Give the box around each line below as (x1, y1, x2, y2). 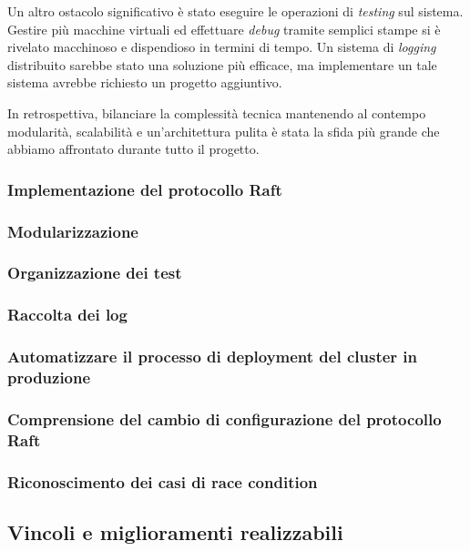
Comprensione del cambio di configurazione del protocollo (7, 407, 442, 430)
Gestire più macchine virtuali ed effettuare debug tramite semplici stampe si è (7, 19, 441, 38)
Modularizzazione (7, 219, 138, 242)
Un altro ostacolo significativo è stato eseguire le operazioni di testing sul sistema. (7, 2, 464, 20)
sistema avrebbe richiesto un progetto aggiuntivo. (7, 73, 282, 92)
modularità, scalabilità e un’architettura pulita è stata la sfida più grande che (7, 121, 440, 140)
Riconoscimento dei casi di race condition (7, 470, 318, 493)
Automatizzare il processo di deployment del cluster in (7, 345, 418, 368)
